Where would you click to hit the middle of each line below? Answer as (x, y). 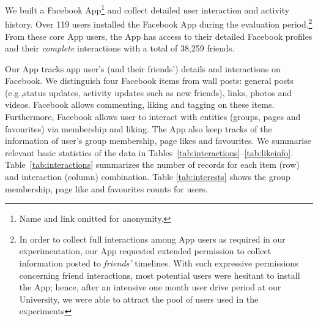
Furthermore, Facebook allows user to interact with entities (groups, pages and (153, 117)
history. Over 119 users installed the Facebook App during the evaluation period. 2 (159, 23)
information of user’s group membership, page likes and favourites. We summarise (158, 141)
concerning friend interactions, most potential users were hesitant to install (160, 275)
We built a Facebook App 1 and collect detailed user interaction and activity (147, 9)
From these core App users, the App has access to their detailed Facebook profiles (159, 36)
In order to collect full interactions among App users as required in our (152, 239)
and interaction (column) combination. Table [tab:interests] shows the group (148, 177)
